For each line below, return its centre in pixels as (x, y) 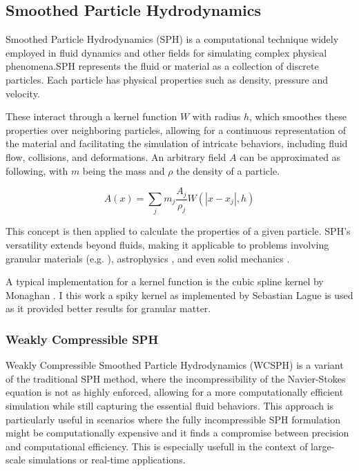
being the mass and (124, 170)
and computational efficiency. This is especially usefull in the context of (157, 446)
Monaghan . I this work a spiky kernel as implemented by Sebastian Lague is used (179, 295)
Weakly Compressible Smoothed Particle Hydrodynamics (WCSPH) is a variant (175, 365)
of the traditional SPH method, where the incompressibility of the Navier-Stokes (176, 378)
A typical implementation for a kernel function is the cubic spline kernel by (165, 281)
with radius (216, 116)
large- (323, 446)
